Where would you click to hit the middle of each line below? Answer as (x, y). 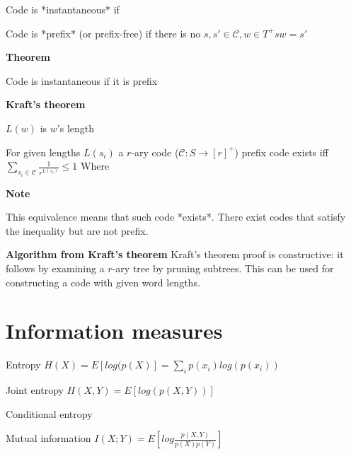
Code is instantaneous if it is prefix (82, 80)
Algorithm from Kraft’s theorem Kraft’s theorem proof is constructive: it (175, 254)
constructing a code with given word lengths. (103, 282)
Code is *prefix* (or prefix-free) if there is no (103, 33)
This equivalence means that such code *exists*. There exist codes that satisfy (176, 217)
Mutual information (48, 438)
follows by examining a (55, 268)
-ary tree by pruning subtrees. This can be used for (223, 268)
